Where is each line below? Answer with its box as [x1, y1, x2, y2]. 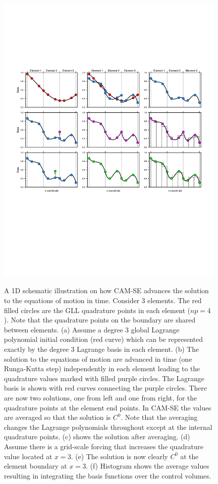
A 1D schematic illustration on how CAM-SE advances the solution [4, 285, 209, 296]
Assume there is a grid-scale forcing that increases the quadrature [4, 441, 204, 451]
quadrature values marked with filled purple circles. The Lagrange [4, 373, 205, 383]
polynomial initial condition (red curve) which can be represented [4, 334, 203, 344]
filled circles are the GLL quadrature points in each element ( [4, 305, 191, 315]
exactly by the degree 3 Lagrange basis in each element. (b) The [4, 344, 199, 354]
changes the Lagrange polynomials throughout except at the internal [4, 421, 213, 432]
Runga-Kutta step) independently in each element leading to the [4, 363, 200, 374]
